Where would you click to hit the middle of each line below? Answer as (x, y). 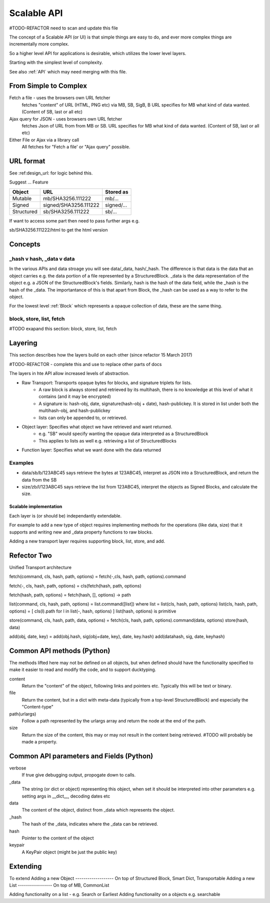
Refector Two (30, 555)
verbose (18, 768)
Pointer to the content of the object (58, 838)
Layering (23, 343)
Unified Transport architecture (40, 567)
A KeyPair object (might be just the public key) (69, 852)
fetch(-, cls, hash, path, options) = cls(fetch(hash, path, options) (75, 585)
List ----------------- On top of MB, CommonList (59, 885)
